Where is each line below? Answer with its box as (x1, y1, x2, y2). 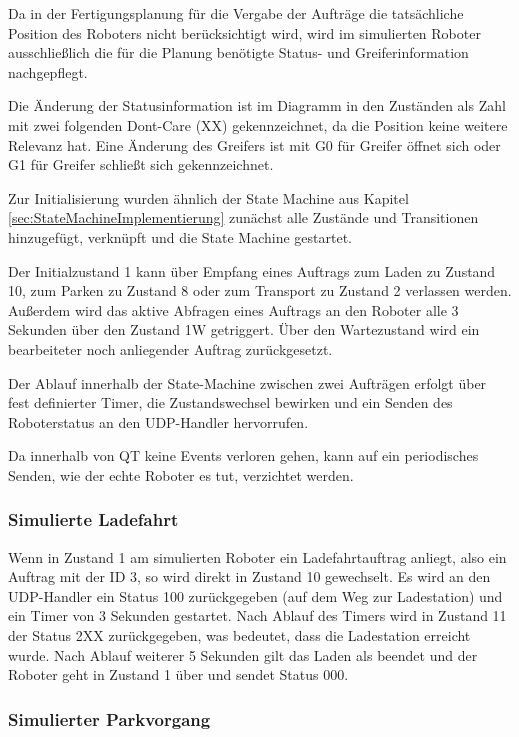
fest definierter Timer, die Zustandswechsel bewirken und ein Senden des (8, 392, 453, 413)
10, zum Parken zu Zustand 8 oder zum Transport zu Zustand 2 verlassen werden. (8, 280, 512, 301)
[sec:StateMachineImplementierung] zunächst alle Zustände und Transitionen (8, 207, 479, 228)
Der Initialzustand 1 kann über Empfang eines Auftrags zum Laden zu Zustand (8, 260, 496, 281)
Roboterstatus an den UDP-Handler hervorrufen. (8, 411, 309, 432)
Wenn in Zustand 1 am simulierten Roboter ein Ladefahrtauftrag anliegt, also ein (8, 546, 507, 567)
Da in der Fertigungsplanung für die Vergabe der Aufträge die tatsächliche (8, 3, 464, 23)
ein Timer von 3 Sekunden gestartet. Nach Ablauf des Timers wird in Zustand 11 (8, 605, 507, 626)
